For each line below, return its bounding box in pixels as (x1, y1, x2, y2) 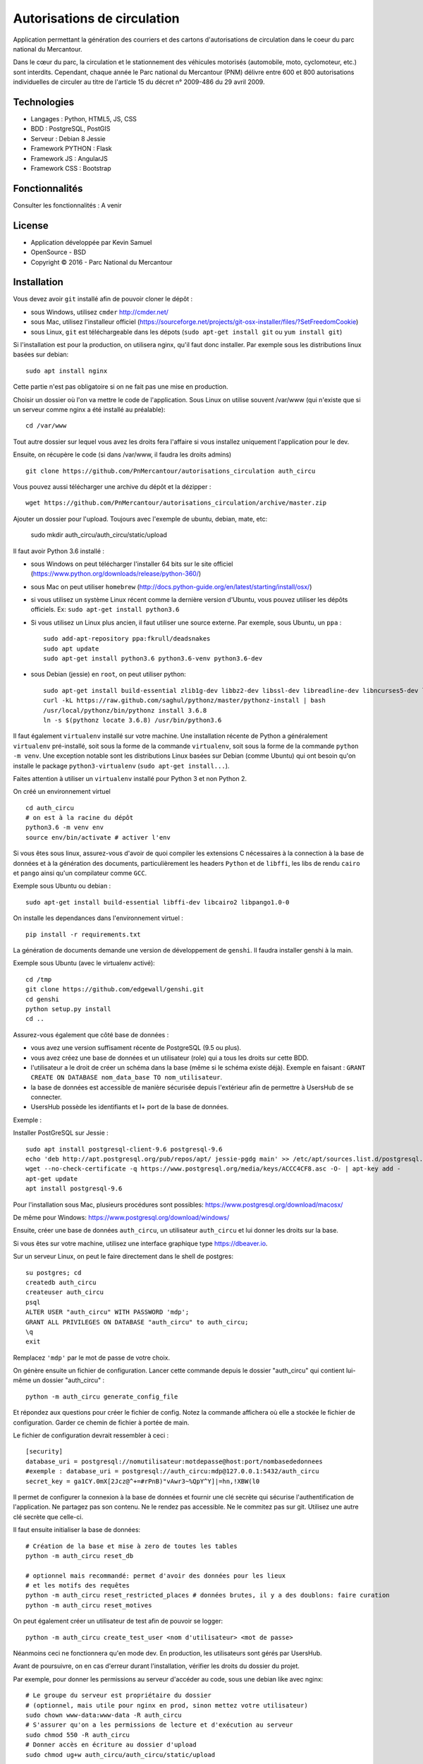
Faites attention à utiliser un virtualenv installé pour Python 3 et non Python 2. (13, 774, 247, 783)
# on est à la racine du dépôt (25, 814, 134, 822)
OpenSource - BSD (30, 248, 87, 257)
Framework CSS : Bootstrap (30, 164, 112, 172)
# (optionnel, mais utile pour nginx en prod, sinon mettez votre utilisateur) (25, 1701, 308, 1709)
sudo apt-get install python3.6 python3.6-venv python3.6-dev (43, 655, 263, 663)
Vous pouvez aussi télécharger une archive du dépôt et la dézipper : (13, 482, 211, 490)
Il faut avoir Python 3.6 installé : (13, 547, 105, 555)
